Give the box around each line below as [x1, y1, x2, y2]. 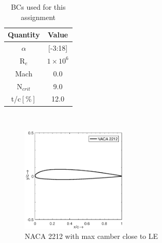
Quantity [8, 29, 40, 40]
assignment [21, 11, 56, 22]
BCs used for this [11, 2, 66, 12]
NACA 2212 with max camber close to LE [25, 231, 158, 241]
